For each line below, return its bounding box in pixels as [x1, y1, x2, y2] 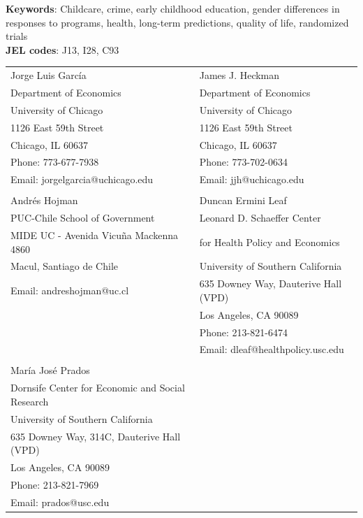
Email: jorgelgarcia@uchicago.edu [10, 172, 154, 187]
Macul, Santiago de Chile [10, 259, 119, 273]
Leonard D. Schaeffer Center [199, 210, 321, 225]
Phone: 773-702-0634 [199, 154, 288, 169]
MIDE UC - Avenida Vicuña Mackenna [10, 227, 178, 242]
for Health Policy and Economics [199, 234, 340, 249]
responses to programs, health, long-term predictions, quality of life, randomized [6, 15, 349, 29]
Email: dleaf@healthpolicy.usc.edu [199, 342, 344, 357]
